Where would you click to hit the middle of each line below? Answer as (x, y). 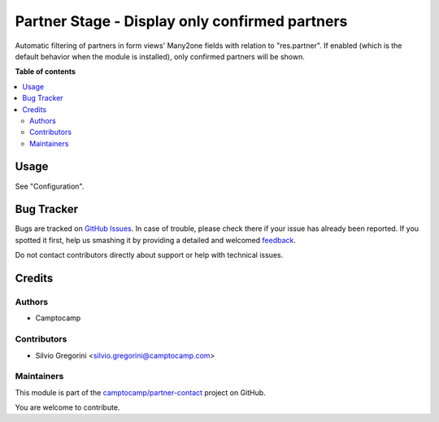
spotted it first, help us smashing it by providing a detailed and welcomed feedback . (156, 240)
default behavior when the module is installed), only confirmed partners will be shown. (160, 56)
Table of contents (46, 72)
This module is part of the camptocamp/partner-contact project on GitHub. (140, 392)
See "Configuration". (50, 186)
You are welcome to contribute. (67, 407)
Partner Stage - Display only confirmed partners (181, 21)
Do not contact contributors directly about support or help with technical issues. (149, 255)
